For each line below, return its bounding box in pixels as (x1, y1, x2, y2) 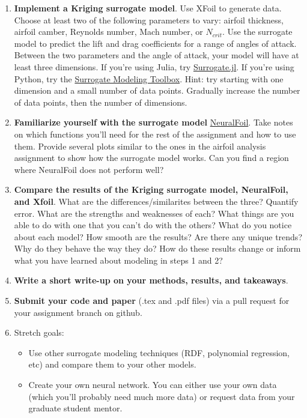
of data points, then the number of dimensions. (14, 95, 187, 108)
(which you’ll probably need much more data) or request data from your (28, 390, 295, 402)
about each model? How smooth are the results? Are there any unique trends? (14, 230, 302, 243)
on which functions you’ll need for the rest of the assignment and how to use (14, 127, 296, 140)
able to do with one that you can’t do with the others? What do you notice (14, 219, 292, 231)
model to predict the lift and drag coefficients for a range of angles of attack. (14, 37, 297, 49)
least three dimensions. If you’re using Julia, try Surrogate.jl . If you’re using (14, 60, 294, 73)
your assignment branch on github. (14, 306, 142, 318)
